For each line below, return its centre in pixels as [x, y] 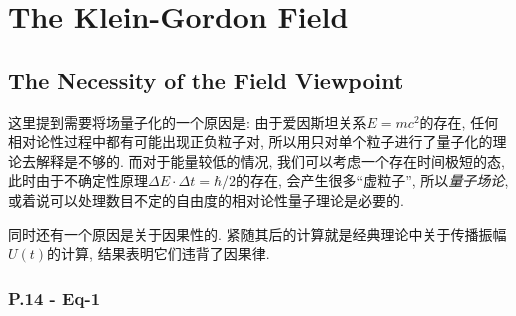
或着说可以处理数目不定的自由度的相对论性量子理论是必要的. [206, 199]
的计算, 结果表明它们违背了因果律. [158, 253]
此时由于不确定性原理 [78, 180]
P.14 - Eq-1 [54, 297]
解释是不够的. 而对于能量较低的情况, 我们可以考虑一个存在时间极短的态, [270, 160]
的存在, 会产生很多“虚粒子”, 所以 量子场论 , [372, 180]
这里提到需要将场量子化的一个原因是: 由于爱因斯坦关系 [187, 121]
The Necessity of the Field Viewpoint [206, 79]
